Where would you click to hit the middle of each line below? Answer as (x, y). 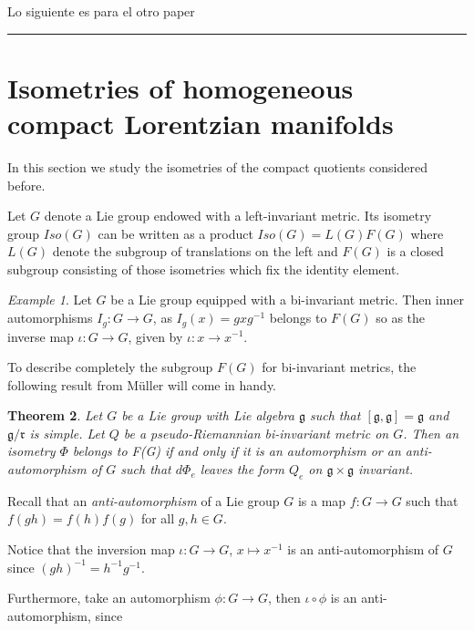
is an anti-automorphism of (363, 549)
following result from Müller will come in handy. (142, 384)
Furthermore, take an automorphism (109, 598)
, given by (155, 336)
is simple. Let (67, 433)
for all (158, 518)
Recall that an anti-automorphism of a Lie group (144, 500)
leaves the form (242, 469)
